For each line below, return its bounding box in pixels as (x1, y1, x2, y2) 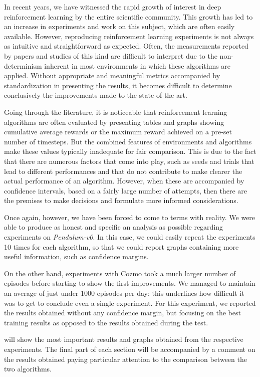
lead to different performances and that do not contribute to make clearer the (4, 165, 242, 176)
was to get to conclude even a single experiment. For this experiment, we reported (4, 297, 256, 308)
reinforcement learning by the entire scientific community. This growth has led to (4, 11, 253, 22)
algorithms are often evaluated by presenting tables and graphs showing (4, 116, 224, 127)
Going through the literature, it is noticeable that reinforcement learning (4, 106, 227, 117)
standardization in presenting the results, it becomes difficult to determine (4, 80, 232, 90)
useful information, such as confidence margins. (4, 251, 149, 262)
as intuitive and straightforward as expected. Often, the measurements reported (4, 41, 248, 51)
